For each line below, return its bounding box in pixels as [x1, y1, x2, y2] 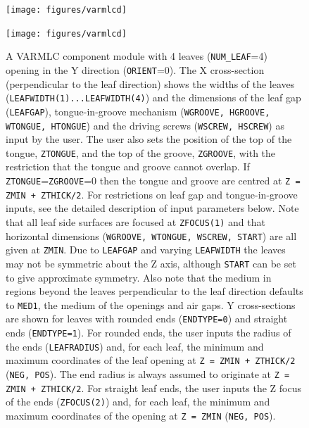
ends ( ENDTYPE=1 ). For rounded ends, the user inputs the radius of [6, 325, 291, 340]
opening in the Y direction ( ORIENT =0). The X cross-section [6, 62, 265, 77]
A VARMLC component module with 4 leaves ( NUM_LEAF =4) [6, 49, 267, 63]
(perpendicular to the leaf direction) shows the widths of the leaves [6, 76, 295, 91]
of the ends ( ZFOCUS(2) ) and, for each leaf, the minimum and [6, 394, 270, 409]
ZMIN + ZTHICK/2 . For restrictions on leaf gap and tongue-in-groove [6, 187, 298, 201]
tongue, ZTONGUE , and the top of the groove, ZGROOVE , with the [6, 145, 276, 160]
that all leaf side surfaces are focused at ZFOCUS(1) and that [6, 214, 265, 229]
